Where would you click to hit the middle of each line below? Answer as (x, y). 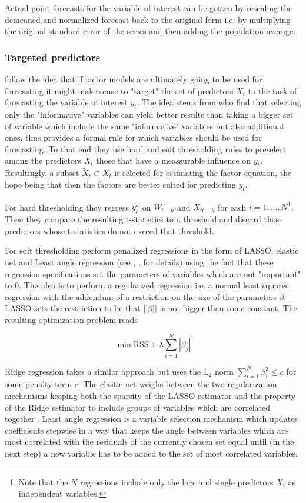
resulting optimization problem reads (71, 319)
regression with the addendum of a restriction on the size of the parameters (141, 296)
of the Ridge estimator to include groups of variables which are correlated (137, 407)
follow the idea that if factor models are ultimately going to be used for (134, 79)
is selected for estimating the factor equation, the (203, 173)
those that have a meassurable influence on (174, 160)
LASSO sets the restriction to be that (73, 308)
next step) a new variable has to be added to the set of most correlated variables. (151, 453)
